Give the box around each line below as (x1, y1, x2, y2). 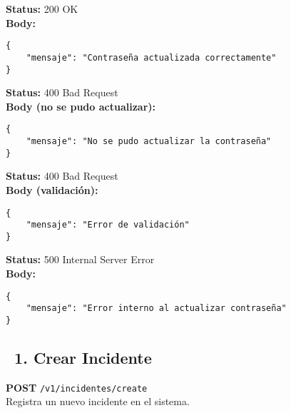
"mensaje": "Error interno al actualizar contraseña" (26, 303, 287, 314)
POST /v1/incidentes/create (6, 379, 148, 394)
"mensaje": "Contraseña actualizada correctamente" (26, 52, 277, 63)
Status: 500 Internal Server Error (6, 252, 155, 267)
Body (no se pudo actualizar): (6, 98, 155, 113)
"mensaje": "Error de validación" (26, 220, 190, 230)
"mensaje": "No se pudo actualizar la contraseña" (26, 136, 272, 146)
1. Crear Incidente (14, 347, 152, 369)
